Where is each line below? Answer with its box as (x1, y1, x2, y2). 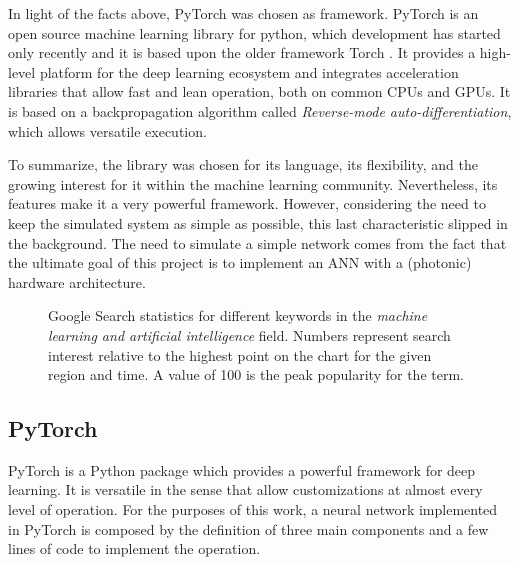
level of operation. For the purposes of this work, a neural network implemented (8, 499, 498, 520)
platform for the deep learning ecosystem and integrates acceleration (39, 61, 459, 82)
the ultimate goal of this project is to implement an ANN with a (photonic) (8, 252, 472, 273)
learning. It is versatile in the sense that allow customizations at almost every (8, 479, 483, 500)
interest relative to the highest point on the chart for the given (48, 344, 432, 365)
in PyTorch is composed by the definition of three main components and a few (8, 518, 489, 539)
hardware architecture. (8, 271, 146, 292)
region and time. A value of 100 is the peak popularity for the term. (48, 364, 464, 385)
